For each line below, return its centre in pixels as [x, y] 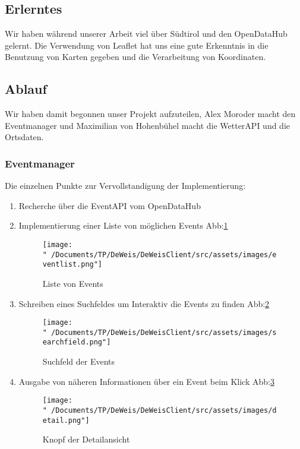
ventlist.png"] [72, 265]
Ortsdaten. [24, 137]
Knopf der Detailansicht [86, 439]
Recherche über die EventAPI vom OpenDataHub [110, 205]
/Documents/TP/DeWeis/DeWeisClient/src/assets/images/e [164, 254]
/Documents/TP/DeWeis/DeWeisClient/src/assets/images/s [164, 332]
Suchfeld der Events [79, 361]
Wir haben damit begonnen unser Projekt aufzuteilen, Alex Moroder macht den [150, 114]
